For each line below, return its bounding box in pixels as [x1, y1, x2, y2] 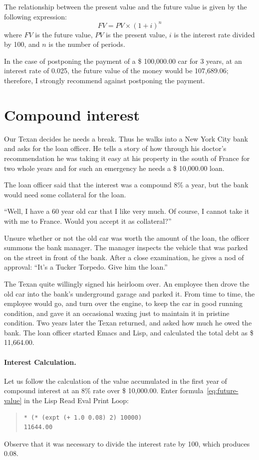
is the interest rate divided [174, 29, 255, 39]
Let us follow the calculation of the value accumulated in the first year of [4, 375, 227, 386]
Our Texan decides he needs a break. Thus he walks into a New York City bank [4, 133, 248, 144]
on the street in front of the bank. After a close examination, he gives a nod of [4, 252, 244, 262]
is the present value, [106, 29, 167, 39]
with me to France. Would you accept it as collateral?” [4, 215, 172, 226]
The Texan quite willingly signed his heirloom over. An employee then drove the [4, 278, 250, 289]
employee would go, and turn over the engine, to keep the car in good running [4, 298, 243, 308]
